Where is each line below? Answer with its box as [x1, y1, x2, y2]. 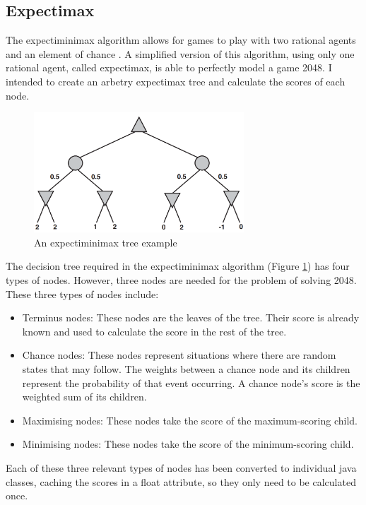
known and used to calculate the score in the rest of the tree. [22, 323, 287, 338]
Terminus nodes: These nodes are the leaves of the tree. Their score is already [22, 310, 360, 325]
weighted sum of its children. [22, 389, 147, 404]
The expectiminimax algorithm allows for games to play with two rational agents [6, 32, 356, 47]
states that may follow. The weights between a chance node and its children [22, 362, 350, 376]
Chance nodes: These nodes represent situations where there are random [22, 347, 336, 362]
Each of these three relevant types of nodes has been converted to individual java [6, 461, 357, 475]
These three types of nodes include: [6, 286, 159, 301]
